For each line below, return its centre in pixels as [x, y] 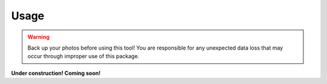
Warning [38, 37]
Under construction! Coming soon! [56, 73]
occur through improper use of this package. [83, 56]
